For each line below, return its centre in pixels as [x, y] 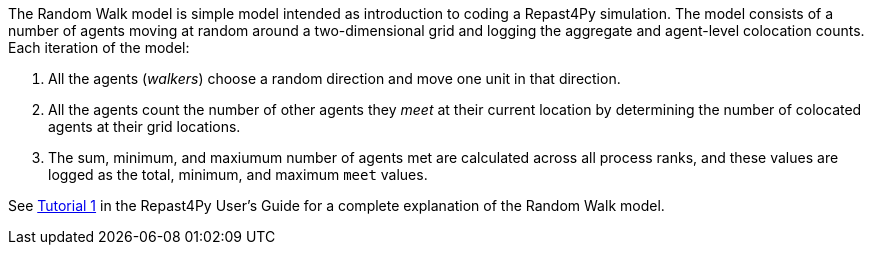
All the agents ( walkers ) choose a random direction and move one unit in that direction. [334, 78]
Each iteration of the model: [99, 47]
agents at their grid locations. [144, 126]
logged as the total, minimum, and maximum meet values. [238, 174]
